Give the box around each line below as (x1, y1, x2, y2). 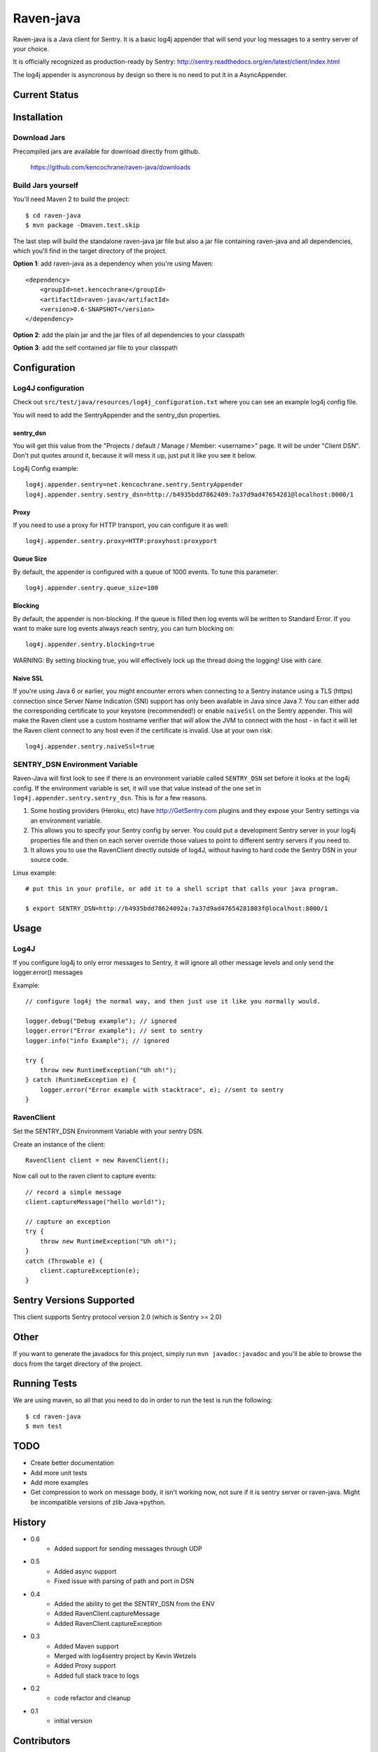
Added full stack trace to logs (54, 1671, 139, 1680)
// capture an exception (25, 1218, 111, 1226)
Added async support (54, 1567, 117, 1575)
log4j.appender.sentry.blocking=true (25, 641, 155, 648)
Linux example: (13, 868, 57, 877)
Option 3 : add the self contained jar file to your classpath (13, 343, 178, 352)
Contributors (13, 1735, 71, 1747)
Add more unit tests (30, 1468, 87, 1477)
